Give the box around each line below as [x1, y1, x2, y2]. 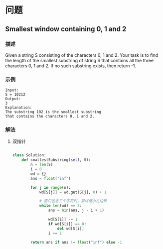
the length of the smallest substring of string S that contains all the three [5, 57, 154, 63]
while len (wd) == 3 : [39, 203, 82, 208]
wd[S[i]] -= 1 [48, 217, 78, 222]
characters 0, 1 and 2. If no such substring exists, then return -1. [5, 63, 137, 69]
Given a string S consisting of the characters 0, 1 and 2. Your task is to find [5, 52, 159, 58]
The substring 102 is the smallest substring [5, 110, 101, 115]
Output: [5, 97, 21, 102]
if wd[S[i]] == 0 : [48, 221, 87, 227]
